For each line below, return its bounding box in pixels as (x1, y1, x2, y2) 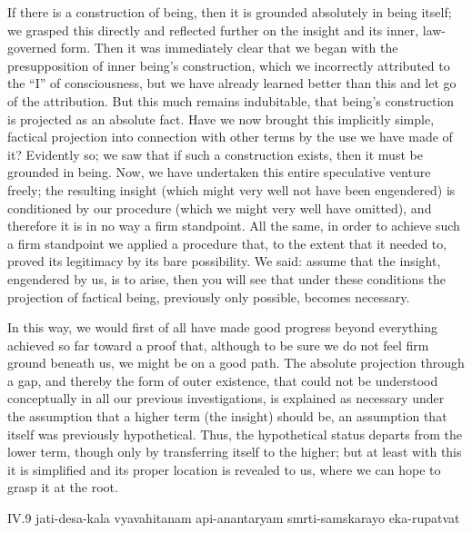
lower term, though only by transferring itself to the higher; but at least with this (7, 442, 462, 461)
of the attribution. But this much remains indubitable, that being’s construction (7, 91, 455, 110)
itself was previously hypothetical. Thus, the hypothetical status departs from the (7, 424, 463, 443)
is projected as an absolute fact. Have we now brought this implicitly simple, (7, 109, 435, 128)
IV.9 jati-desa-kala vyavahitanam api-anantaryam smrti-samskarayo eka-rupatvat (7, 508, 460, 528)
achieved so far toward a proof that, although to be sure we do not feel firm (7, 335, 429, 354)
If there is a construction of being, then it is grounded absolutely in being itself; (7, 3, 452, 21)
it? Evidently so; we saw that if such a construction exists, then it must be (7, 144, 423, 163)
